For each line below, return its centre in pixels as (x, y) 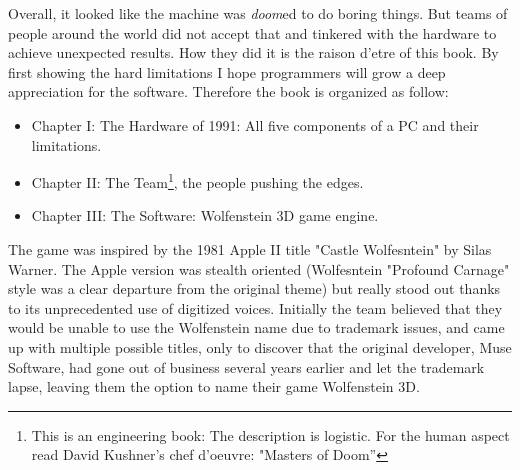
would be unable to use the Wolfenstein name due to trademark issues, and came (256, 327)
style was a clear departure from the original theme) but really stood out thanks (254, 288)
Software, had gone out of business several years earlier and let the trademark (246, 366)
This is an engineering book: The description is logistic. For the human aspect (270, 434)
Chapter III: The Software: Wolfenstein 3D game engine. (205, 215)
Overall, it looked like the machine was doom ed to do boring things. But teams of (258, 13)
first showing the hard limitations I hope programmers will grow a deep (227, 71)
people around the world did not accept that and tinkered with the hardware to (252, 32)
